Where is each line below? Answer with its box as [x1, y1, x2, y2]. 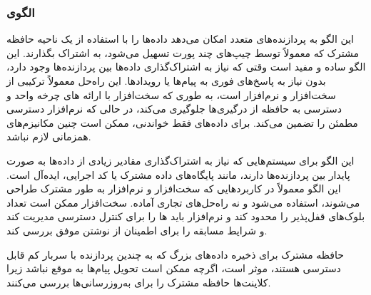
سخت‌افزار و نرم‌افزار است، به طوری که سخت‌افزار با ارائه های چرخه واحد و [6, 87, 336, 102]
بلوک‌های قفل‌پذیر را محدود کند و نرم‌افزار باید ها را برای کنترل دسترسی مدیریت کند [6, 209, 365, 224]
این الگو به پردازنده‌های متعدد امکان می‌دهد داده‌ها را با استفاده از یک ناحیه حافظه [6, 31, 354, 46]
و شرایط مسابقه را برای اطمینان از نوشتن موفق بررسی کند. [6, 222, 268, 237]
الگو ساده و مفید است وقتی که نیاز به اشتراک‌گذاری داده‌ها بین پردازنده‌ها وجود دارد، [6, 59, 366, 74]
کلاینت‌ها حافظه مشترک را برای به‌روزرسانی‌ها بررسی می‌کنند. [6, 274, 271, 289]
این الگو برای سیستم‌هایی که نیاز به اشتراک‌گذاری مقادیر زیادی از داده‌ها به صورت [6, 152, 355, 167]
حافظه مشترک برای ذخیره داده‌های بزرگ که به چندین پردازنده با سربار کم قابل [6, 247, 344, 262]
